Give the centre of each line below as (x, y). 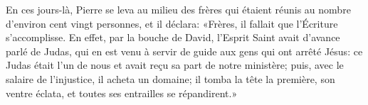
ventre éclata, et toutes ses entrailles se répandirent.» (122, 93)
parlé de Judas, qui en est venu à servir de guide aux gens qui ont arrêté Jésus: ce (184, 51)
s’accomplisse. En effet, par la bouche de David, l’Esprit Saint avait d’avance (173, 37)
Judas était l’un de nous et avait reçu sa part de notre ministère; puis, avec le (175, 65)
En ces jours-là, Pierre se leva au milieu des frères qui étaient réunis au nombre (178, 9)
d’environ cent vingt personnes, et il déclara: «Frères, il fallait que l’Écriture (172, 23)
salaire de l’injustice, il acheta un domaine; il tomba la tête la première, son (170, 78)
